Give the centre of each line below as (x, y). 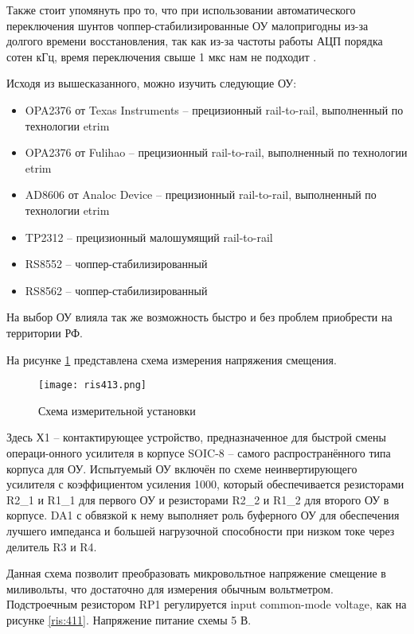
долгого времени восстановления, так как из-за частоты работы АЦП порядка (195, 41)
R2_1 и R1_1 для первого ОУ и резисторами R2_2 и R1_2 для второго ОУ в (198, 499)
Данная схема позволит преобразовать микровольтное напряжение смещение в (196, 573)
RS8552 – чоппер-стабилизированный (116, 264)
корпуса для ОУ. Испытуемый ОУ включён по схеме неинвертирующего (182, 468)
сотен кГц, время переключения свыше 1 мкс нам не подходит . (162, 56)
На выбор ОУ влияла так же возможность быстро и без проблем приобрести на (199, 317)
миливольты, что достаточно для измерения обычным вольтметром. (170, 588)
